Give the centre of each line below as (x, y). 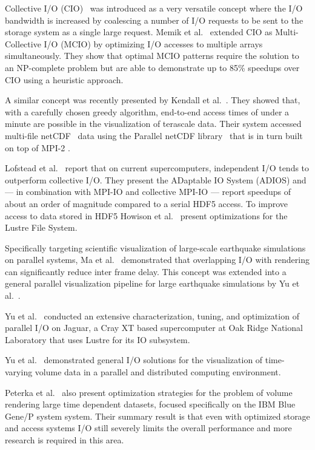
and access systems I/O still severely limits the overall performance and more (148, 428)
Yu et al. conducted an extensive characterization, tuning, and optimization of (152, 315)
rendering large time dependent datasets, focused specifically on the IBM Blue (150, 404)
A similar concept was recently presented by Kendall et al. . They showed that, (153, 100)
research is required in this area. (65, 440)
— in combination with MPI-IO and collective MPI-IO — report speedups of (148, 192)
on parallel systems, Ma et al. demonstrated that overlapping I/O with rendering (157, 260)
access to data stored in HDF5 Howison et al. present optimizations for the (146, 215)
